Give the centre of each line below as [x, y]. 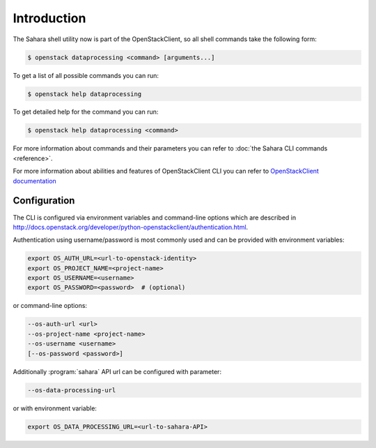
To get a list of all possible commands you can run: [86, 75]
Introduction [49, 18]
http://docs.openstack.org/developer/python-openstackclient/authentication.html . [131, 227]
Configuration [44, 201]
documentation [35, 180]
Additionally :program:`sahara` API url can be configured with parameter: [117, 371]
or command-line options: [50, 306]
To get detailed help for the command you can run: [86, 112]
